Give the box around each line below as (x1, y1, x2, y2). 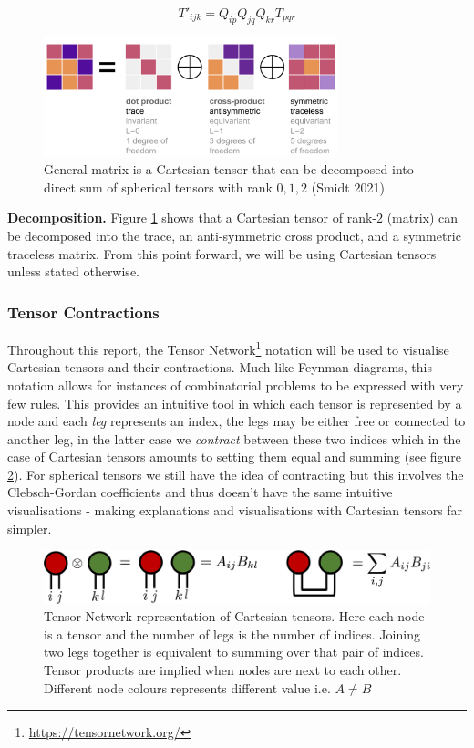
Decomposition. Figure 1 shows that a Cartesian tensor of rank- (7, 208, 377, 227)
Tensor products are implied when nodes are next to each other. (44, 660, 402, 680)
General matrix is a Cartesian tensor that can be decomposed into (44, 160, 414, 179)
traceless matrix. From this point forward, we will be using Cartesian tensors (7, 244, 437, 263)
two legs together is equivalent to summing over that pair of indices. (44, 642, 424, 661)
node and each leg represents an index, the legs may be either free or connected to (7, 411, 466, 431)
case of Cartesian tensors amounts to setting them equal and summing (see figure (7, 447, 462, 466)
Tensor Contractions (7, 300, 160, 323)
